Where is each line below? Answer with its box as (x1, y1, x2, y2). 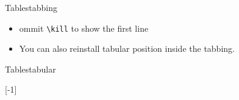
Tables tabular (5, 62, 56, 75)
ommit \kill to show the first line (19, 21, 149, 34)
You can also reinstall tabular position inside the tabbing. (19, 42, 235, 55)
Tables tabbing (5, 1, 58, 13)
